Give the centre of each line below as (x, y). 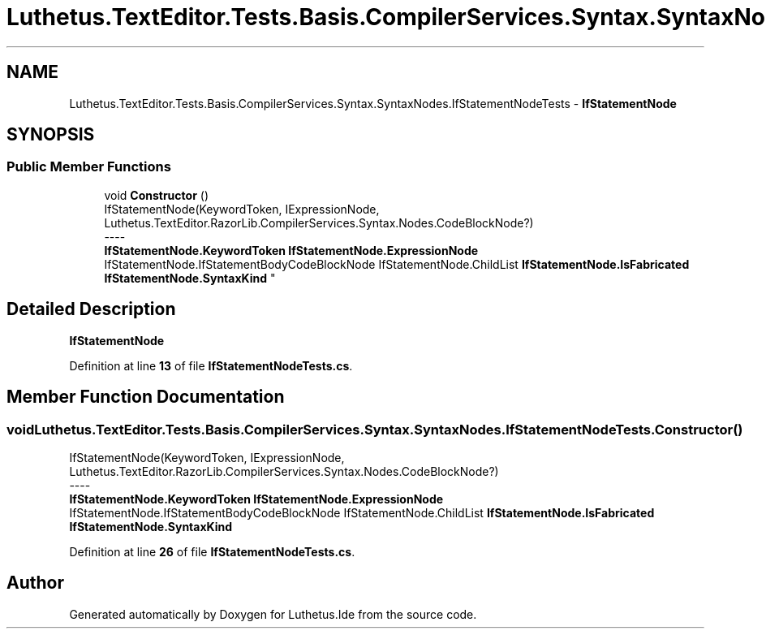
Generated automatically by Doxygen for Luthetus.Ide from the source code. (273, 614)
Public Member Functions (89, 167)
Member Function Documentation (146, 397)
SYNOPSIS (51, 135)
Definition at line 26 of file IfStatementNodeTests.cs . (212, 551)
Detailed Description (91, 309)
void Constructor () (156, 195)
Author (35, 583)
